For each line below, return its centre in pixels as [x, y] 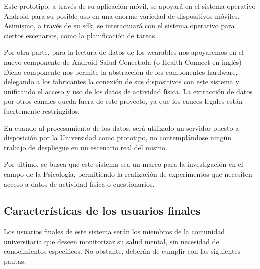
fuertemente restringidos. [42, 111]
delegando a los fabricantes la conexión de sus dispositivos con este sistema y [122, 82]
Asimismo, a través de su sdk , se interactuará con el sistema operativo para [119, 26]
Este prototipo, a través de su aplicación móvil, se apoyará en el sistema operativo [130, 6]
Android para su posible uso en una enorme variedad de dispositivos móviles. [122, 16]
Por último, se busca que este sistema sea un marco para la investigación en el [124, 164]
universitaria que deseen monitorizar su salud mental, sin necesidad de [112, 241]
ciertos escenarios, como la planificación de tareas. [81, 35]
